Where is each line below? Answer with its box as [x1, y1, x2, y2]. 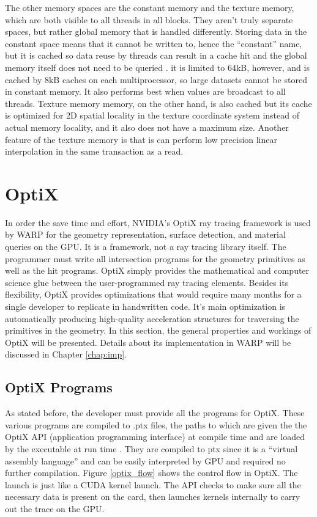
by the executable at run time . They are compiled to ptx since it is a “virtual [5, 442, 298, 455]
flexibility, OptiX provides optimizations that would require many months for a [5, 288, 302, 301]
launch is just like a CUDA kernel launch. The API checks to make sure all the [5, 478, 301, 491]
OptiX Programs [5, 378, 113, 397]
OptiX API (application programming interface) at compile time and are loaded [5, 430, 305, 443]
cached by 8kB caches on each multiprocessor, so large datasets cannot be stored [5, 73, 307, 86]
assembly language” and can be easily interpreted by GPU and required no [5, 454, 286, 467]
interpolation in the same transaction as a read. [5, 145, 184, 158]
